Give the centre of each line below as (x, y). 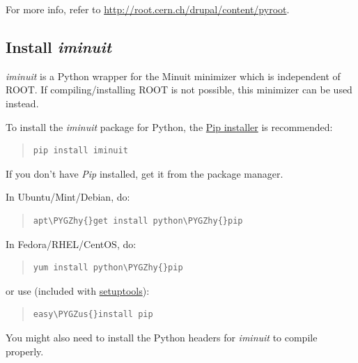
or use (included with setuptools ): (78, 290)
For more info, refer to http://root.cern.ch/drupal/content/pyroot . (148, 9)
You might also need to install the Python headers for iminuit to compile (162, 337)
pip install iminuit (80, 151)
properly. (25, 351)
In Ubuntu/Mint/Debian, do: (68, 197)
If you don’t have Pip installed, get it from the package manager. (145, 173)
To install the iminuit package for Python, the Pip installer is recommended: (169, 126)
